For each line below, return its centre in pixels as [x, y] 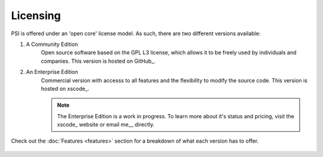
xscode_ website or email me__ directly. [106, 125]
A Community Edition [52, 44]
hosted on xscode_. [65, 88]
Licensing [36, 16]
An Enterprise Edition [52, 72]
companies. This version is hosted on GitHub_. [98, 61]
